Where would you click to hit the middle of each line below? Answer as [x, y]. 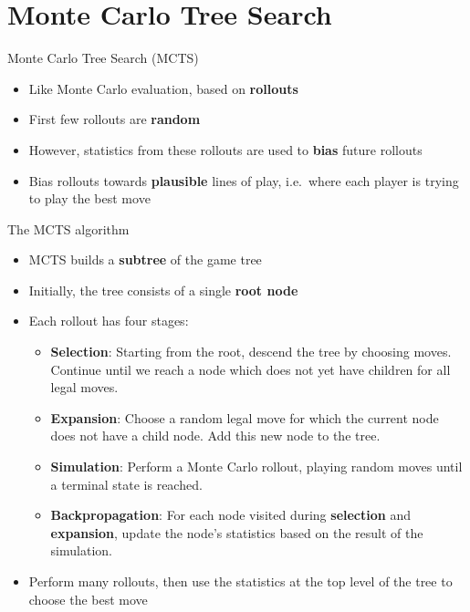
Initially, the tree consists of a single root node [163, 290]
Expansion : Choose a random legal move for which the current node [245, 417]
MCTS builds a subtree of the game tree [145, 259]
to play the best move [89, 198]
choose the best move [88, 599]
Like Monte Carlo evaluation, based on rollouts [163, 88]
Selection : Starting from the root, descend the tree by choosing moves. [251, 352]
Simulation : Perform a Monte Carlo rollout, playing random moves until [256, 467]
